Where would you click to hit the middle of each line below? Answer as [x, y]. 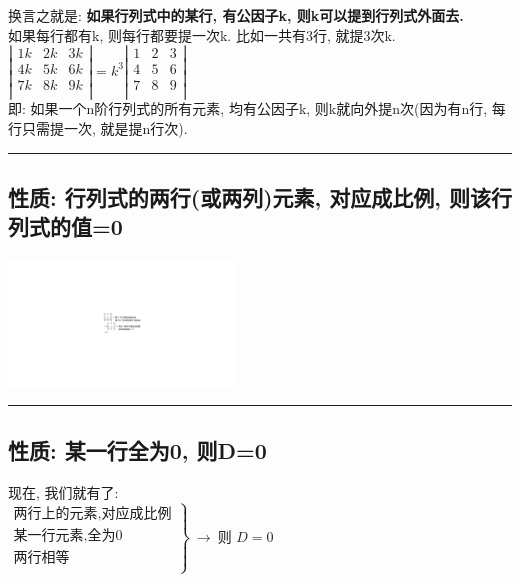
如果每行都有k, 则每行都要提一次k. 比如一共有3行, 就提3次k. [202, 34]
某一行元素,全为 [64, 535]
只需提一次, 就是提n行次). [104, 128]
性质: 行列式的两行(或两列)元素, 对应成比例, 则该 [249, 197]
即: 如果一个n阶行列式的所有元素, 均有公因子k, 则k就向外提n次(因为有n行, [248, 108]
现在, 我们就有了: [63, 491]
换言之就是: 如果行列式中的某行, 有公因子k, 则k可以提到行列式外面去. [236, 15]
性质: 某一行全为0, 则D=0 [137, 449]
